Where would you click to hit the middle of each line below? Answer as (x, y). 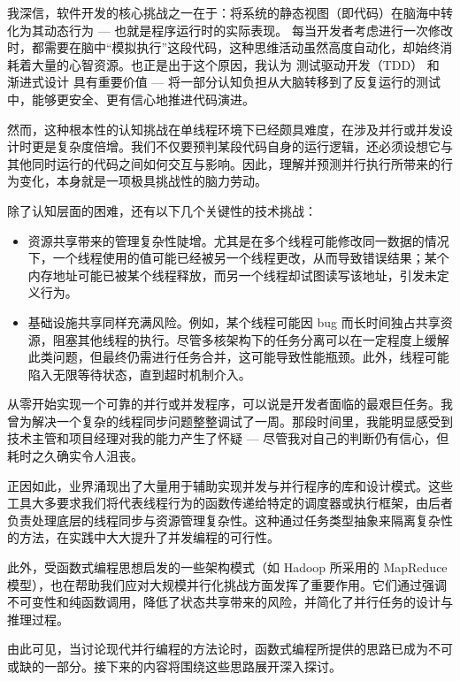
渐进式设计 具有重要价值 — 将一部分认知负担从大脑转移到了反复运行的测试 (224, 82)
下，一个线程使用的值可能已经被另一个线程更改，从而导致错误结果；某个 (238, 258)
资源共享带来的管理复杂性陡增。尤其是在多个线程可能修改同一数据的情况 (238, 240)
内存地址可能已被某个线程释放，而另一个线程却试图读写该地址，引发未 (232, 275)
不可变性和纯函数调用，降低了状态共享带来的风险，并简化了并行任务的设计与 (230, 602)
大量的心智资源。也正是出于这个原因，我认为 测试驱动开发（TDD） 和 (235, 64)
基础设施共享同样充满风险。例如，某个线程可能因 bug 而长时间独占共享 (234, 321)
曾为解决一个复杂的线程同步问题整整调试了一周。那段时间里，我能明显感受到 (230, 421)
